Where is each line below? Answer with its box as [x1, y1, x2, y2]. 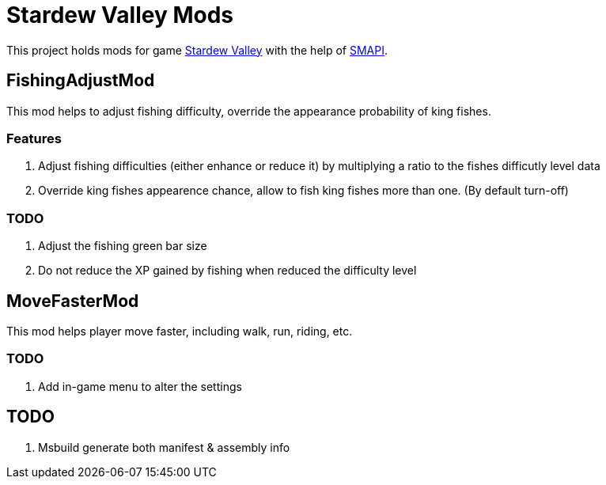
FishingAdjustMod [6, 70, 155, 91]
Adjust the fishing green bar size [38, 239, 207, 253]
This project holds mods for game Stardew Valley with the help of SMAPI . [6, 43, 388, 57]
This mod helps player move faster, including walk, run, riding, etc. [6, 324, 353, 338]
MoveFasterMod [6, 290, 139, 311]
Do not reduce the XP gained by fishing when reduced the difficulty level [38, 263, 417, 278]
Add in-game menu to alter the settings [38, 379, 242, 393]
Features [6, 130, 62, 146]
